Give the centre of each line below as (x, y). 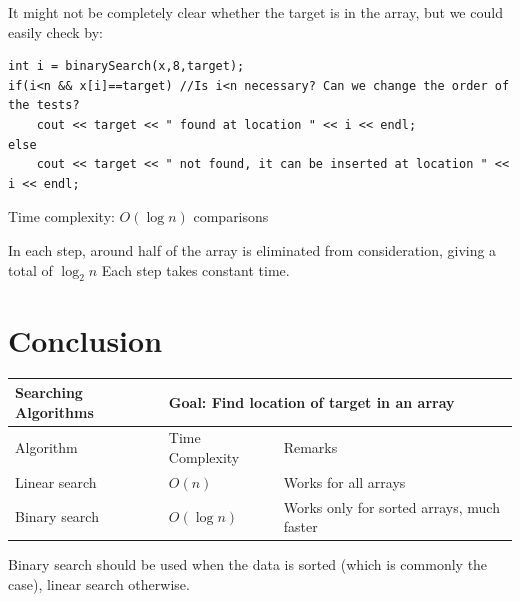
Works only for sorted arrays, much (391, 506)
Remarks (310, 447)
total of (30, 269)
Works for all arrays (344, 481)
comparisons (231, 216)
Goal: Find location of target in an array (311, 401)
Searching (49, 391)
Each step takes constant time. (195, 269)
